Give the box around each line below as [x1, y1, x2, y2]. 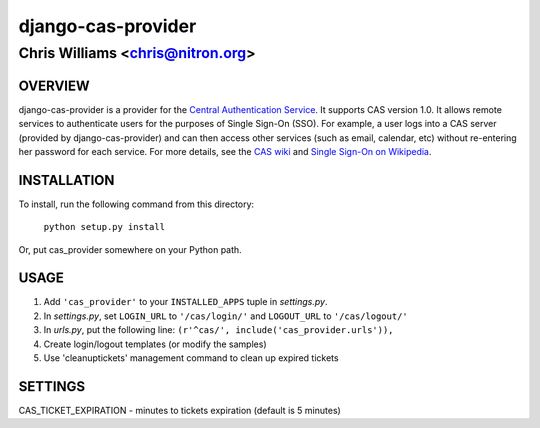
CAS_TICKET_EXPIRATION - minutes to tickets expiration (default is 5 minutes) [18, 404, 342, 416]
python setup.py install [43, 221, 165, 233]
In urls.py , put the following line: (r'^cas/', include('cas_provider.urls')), [43, 324, 394, 336]
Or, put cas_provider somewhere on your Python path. [18, 243, 242, 255]
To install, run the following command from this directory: [18, 198, 255, 210]
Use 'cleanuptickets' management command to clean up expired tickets [43, 352, 339, 364]
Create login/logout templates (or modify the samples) [43, 338, 267, 350]
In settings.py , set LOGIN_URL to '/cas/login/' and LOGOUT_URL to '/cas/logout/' [43, 310, 409, 322]
